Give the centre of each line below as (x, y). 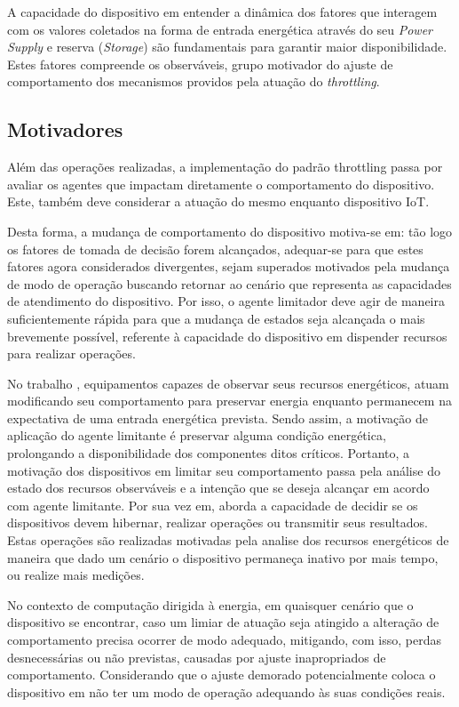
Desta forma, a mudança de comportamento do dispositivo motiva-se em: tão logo (230, 231)
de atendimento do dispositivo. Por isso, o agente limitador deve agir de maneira (226, 301)
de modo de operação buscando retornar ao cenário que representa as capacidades (229, 283)
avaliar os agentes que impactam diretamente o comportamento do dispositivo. (221, 184)
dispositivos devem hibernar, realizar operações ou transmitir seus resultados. (218, 522)
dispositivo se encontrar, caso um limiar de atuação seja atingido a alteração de (223, 622)
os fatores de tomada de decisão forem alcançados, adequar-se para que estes (215, 249)
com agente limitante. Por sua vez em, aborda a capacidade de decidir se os (213, 505)
